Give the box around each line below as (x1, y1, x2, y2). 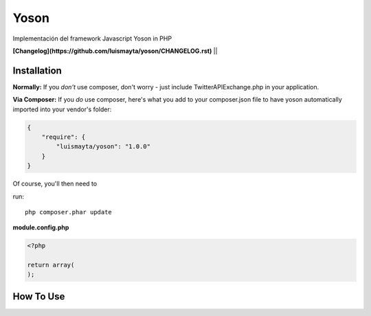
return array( (27, 261, 75, 269)
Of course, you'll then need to (12, 179, 98, 188)
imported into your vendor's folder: (12, 105, 112, 113)
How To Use (12, 291, 65, 302)
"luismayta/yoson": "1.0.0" (56, 143, 151, 150)
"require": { (41, 133, 86, 141)
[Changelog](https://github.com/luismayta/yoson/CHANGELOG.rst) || (12, 47, 218, 55)
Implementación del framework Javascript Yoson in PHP (12, 34, 172, 43)
